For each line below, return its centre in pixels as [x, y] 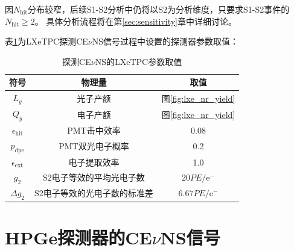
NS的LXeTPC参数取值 [139, 61]
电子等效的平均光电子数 [98, 177]
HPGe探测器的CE [78, 237]
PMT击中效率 [94, 130]
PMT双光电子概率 [94, 146]
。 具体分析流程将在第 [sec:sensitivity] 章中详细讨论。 [136, 21]
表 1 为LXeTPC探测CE [46, 41]
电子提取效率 [94, 162]
